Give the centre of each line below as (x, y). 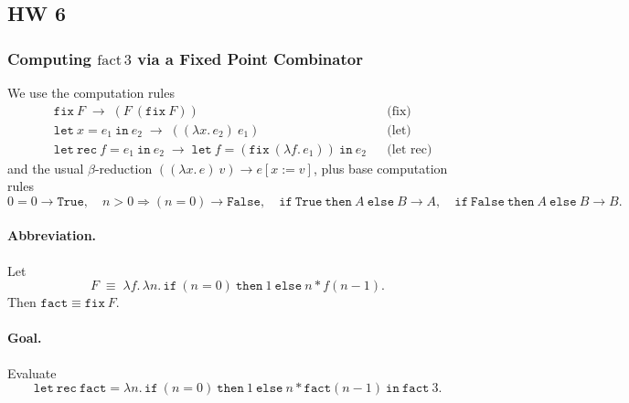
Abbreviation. (52, 235)
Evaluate (32, 372)
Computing (49, 58)
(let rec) (410, 149)
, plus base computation (380, 168)
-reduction (123, 168)
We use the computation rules (91, 92)
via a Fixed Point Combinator (250, 58)
